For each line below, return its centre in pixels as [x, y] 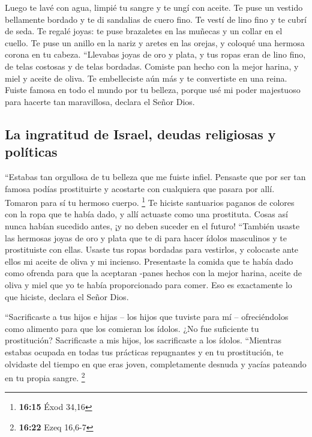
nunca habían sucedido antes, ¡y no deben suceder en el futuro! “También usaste [152, 225]
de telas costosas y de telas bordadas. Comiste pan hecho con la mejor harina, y [152, 66]
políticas [31, 152]
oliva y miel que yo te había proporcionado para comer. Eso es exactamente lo [148, 284]
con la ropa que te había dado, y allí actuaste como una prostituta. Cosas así [146, 214]
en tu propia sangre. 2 [45, 377]
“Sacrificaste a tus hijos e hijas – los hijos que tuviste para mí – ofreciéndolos [147, 317]
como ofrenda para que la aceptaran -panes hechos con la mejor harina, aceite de [153, 273]
